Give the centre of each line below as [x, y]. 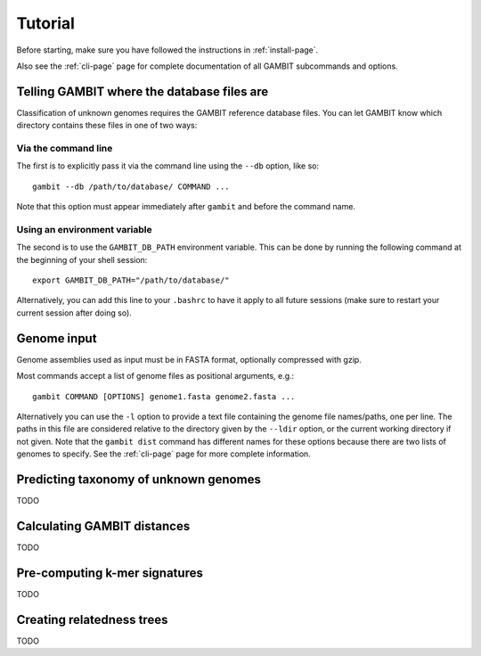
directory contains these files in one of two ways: [107, 126]
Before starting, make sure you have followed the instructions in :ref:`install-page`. [167, 50]
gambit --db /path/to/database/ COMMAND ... [131, 186]
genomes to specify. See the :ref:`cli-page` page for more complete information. [163, 454]
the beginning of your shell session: [82, 259]
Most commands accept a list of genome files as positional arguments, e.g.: [155, 376]
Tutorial [46, 23]
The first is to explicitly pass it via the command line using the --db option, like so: [168, 166]
